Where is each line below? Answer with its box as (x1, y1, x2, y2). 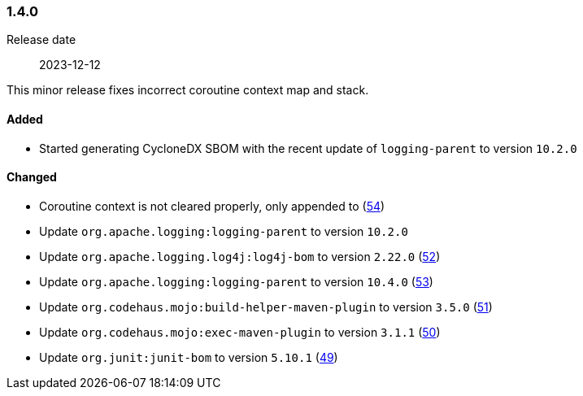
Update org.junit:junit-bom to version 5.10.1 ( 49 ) (39, 350, 338, 364)
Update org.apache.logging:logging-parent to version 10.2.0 (39, 224, 408, 238)
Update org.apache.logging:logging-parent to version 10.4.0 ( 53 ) (39, 274, 433, 289)
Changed (7, 170, 57, 185)
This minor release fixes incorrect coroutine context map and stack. (7, 83, 369, 98)
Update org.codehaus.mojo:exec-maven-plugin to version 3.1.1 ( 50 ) (39, 324, 441, 339)
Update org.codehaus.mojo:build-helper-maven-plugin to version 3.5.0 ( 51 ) (39, 299, 493, 314)
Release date (7, 33, 76, 47)
